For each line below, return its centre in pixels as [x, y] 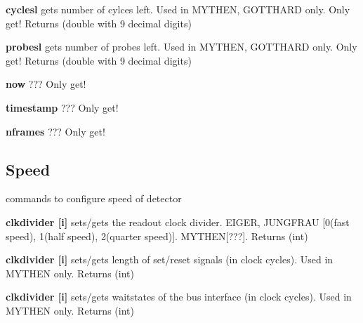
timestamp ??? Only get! [62, 107]
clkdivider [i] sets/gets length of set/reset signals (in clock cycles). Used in [170, 259]
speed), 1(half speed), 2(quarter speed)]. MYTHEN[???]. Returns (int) [157, 236]
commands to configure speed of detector [94, 198]
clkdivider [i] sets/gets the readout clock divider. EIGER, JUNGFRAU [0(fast [178, 222]
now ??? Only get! [46, 84]
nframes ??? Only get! [55, 131]
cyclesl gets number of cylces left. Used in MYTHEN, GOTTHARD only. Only [178, 9]
